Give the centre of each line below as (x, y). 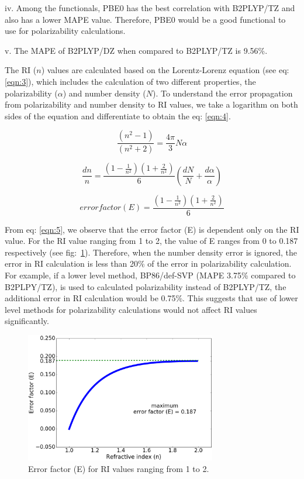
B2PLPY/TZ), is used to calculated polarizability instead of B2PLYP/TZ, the (146, 286)
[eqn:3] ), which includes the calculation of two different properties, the (130, 81)
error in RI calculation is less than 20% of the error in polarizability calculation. (148, 263)
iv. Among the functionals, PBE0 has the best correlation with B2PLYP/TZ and (150, 8)
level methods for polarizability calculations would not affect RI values (131, 309)
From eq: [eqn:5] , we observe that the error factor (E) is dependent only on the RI (152, 229)
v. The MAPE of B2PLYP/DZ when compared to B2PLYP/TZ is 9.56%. (136, 50)
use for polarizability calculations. (65, 31)
